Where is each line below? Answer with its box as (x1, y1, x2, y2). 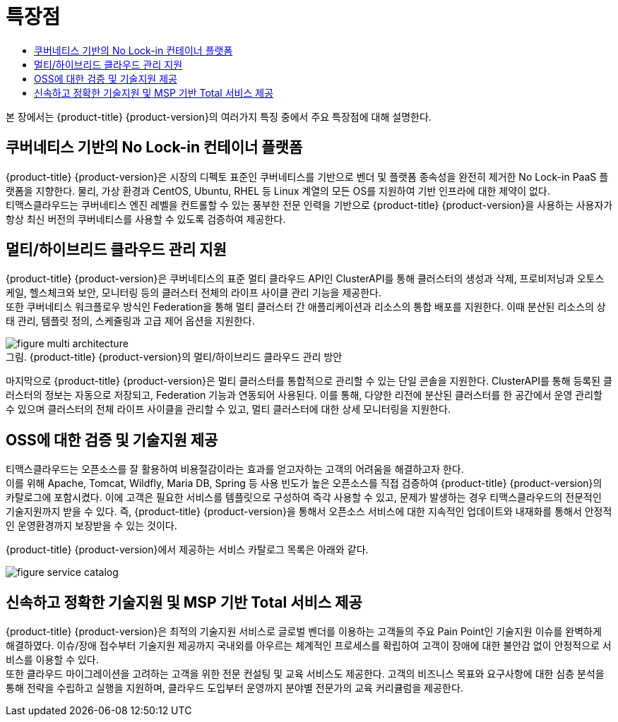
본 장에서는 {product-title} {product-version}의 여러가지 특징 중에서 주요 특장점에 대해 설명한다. (6, 110, 432, 123)
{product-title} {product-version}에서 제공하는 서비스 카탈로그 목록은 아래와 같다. (6, 543, 369, 556)
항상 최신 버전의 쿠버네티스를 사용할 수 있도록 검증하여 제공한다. (6, 212, 286, 225)
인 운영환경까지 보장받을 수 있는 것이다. (6, 519, 177, 532)
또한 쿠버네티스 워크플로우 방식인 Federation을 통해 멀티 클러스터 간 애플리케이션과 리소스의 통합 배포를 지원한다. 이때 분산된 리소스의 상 (6, 301, 606, 313)
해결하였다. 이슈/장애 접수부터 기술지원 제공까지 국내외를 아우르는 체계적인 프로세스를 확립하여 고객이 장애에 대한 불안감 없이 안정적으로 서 (6, 639, 612, 652)
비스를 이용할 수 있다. (6, 654, 99, 666)
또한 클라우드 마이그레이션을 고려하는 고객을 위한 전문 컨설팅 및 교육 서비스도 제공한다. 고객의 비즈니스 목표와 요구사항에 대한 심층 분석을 (6, 668, 605, 680)
